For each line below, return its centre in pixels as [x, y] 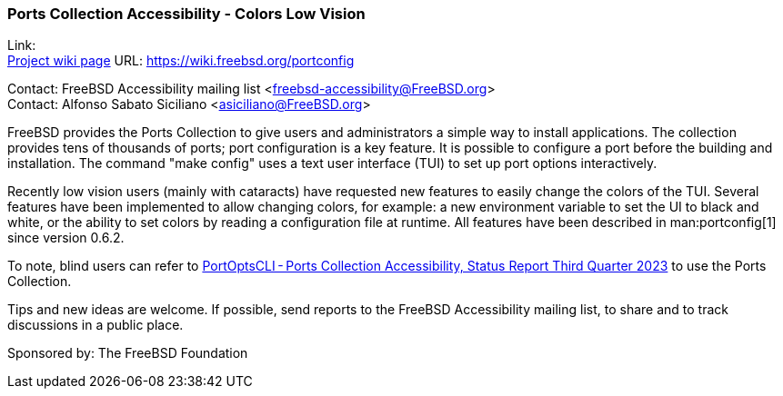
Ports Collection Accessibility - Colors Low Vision [186, 14]
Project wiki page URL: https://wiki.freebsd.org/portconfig [181, 61]
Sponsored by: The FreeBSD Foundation [128, 353]
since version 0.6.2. [66, 238]
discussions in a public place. [95, 325]
